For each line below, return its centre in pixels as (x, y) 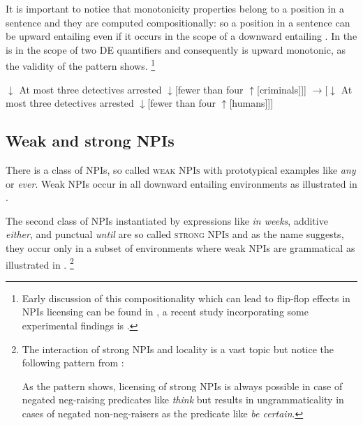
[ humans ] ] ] (251, 103)
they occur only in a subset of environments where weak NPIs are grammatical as (180, 247)
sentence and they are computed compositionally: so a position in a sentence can (178, 22)
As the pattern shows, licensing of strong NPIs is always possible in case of (182, 386)
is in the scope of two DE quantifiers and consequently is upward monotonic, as (176, 49)
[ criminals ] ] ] (282, 89)
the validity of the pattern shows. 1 (81, 65)
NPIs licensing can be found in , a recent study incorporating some (165, 312)
